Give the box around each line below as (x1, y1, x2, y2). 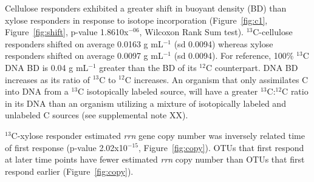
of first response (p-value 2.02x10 (5, 141, 128, 153)
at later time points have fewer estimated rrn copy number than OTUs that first (5, 153, 305, 166)
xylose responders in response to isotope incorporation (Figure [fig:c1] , (5, 13, 268, 26)
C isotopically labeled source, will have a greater (78, 85, 258, 98)
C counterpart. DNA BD (205, 61, 298, 73)
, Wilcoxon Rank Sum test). (139, 25, 244, 38)
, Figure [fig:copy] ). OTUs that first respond (138, 141, 304, 153)
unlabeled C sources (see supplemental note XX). (5, 109, 188, 121)
